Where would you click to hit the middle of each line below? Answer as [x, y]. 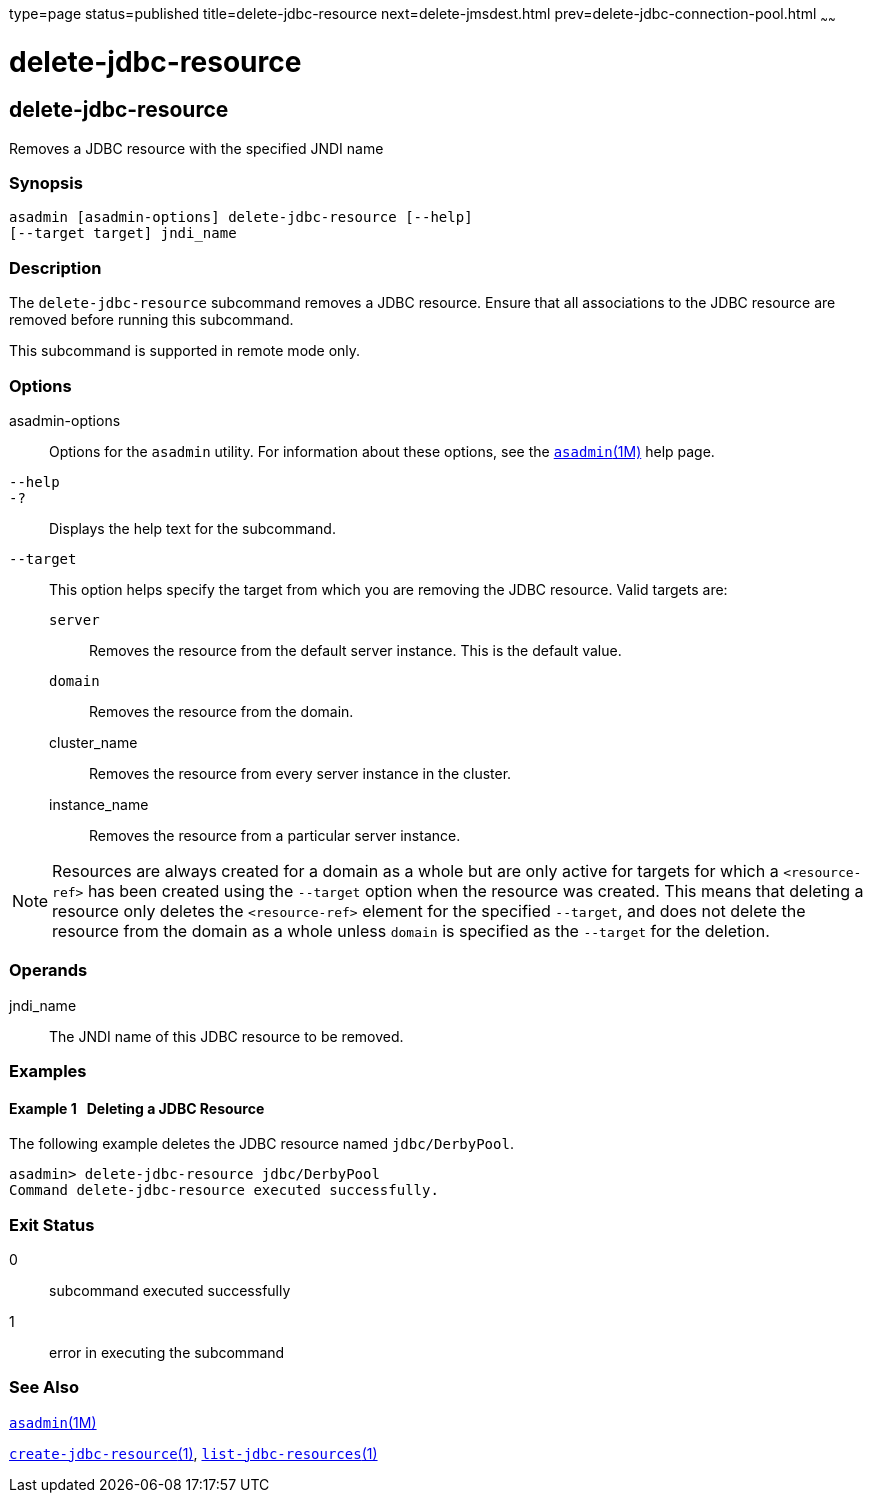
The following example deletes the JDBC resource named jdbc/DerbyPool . [261, 1144]
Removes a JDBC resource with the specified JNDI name [196, 148]
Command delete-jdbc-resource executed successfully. [224, 1190]
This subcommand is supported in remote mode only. [185, 351]
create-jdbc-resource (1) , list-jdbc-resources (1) [193, 1453]
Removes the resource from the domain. [221, 711]
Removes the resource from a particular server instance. [275, 835]
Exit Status [52, 1224]
